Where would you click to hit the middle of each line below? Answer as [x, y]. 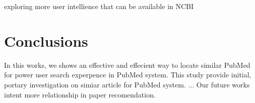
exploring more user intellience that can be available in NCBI [99, 6]
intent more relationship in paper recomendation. [80, 94]
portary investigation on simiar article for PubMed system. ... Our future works [127, 84]
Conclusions [46, 40]
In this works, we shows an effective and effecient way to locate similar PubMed [127, 65]
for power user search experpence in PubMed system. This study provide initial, [128, 75]
